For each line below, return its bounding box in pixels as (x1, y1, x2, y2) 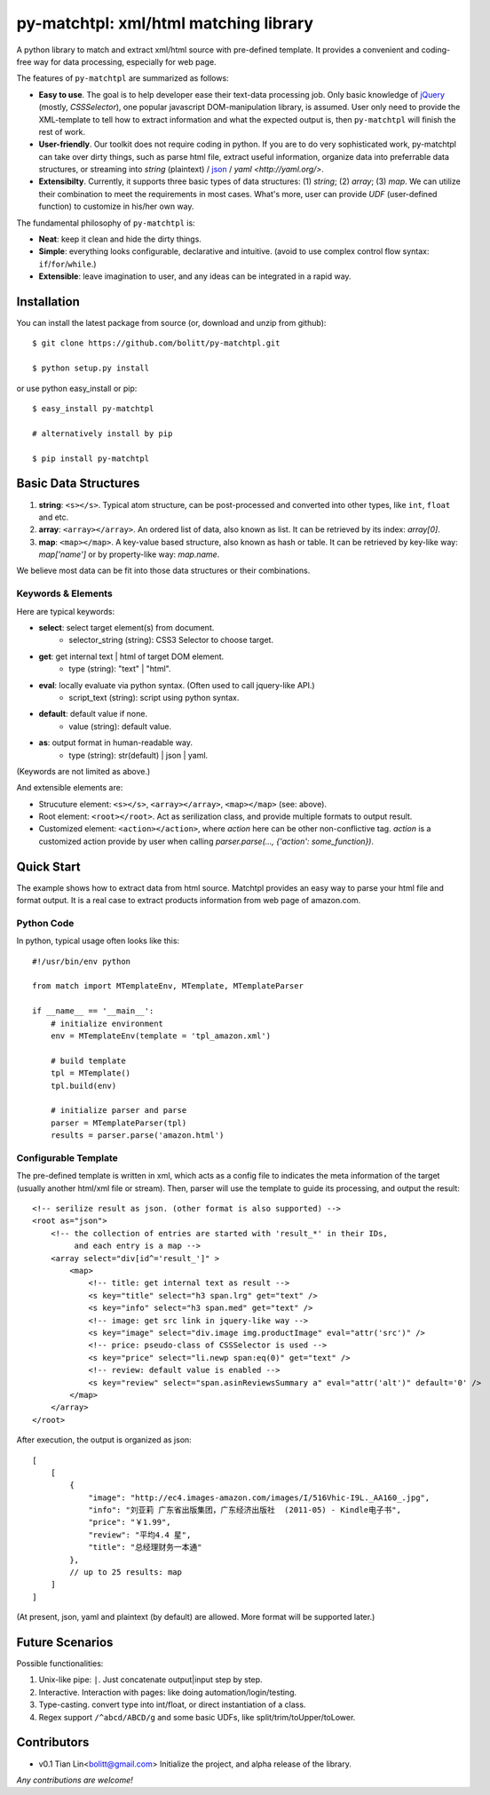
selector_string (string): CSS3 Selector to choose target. (68, 635, 274, 646)
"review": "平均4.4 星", (88, 1529, 192, 1540)
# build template (50, 1055, 126, 1066)
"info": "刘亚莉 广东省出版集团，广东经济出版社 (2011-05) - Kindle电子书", (88, 1505, 401, 1515)
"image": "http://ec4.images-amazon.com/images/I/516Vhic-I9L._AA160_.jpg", (88, 1492, 431, 1503)
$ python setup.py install (32, 363, 150, 373)
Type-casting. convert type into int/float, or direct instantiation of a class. (38, 1699, 306, 1710)
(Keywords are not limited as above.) (16, 766, 151, 776)
